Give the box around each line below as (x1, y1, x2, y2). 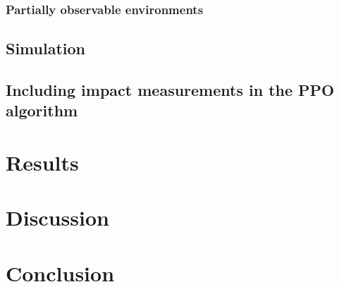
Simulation (6, 37, 86, 59)
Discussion (6, 203, 109, 232)
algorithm (6, 99, 78, 121)
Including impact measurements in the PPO (6, 79, 335, 101)
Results (6, 147, 79, 176)
